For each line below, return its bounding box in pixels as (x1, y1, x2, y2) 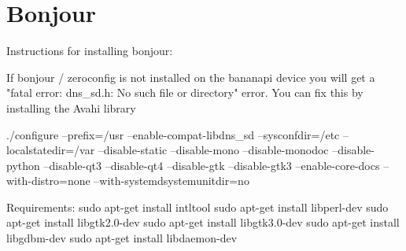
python (6, 157, 40, 173)
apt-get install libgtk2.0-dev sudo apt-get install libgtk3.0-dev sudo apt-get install (6, 214, 400, 231)
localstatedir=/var (6, 142, 95, 158)
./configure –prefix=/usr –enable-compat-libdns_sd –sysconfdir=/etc (6, 126, 340, 142)
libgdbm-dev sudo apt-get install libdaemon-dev (6, 230, 238, 246)
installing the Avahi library (6, 99, 136, 116)
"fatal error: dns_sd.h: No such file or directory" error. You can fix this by (6, 84, 364, 101)
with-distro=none (6, 172, 90, 189)
